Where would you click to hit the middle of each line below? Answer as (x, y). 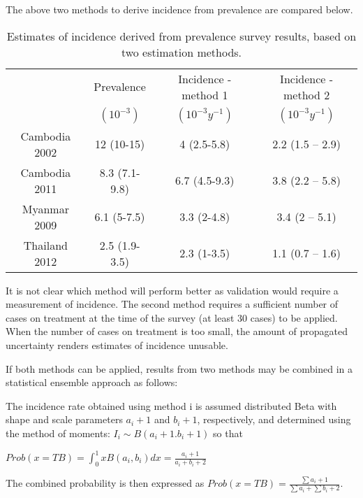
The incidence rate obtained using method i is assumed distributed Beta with (171, 405)
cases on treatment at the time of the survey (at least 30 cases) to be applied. (172, 317)
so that (228, 433)
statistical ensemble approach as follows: (92, 382)
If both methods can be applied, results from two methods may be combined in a (179, 368)
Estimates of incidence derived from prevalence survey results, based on (181, 36)
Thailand (45, 245)
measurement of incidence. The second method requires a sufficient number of (172, 304)
